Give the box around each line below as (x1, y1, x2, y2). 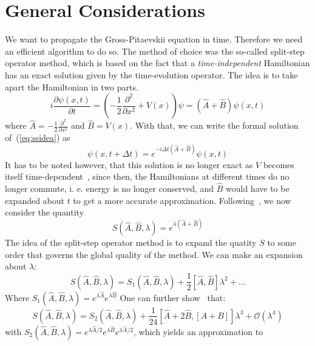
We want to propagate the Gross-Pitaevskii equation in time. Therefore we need (5, 33, 303, 46)
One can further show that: (120, 291, 226, 304)
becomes (263, 158, 294, 171)
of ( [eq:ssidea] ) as (5, 131, 70, 144)
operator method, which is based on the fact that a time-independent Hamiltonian (5, 56, 310, 69)
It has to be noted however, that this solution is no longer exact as (5, 158, 253, 171)
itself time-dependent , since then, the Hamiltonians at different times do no (5, 170, 290, 183)
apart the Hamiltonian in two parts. (5, 80, 138, 93)
